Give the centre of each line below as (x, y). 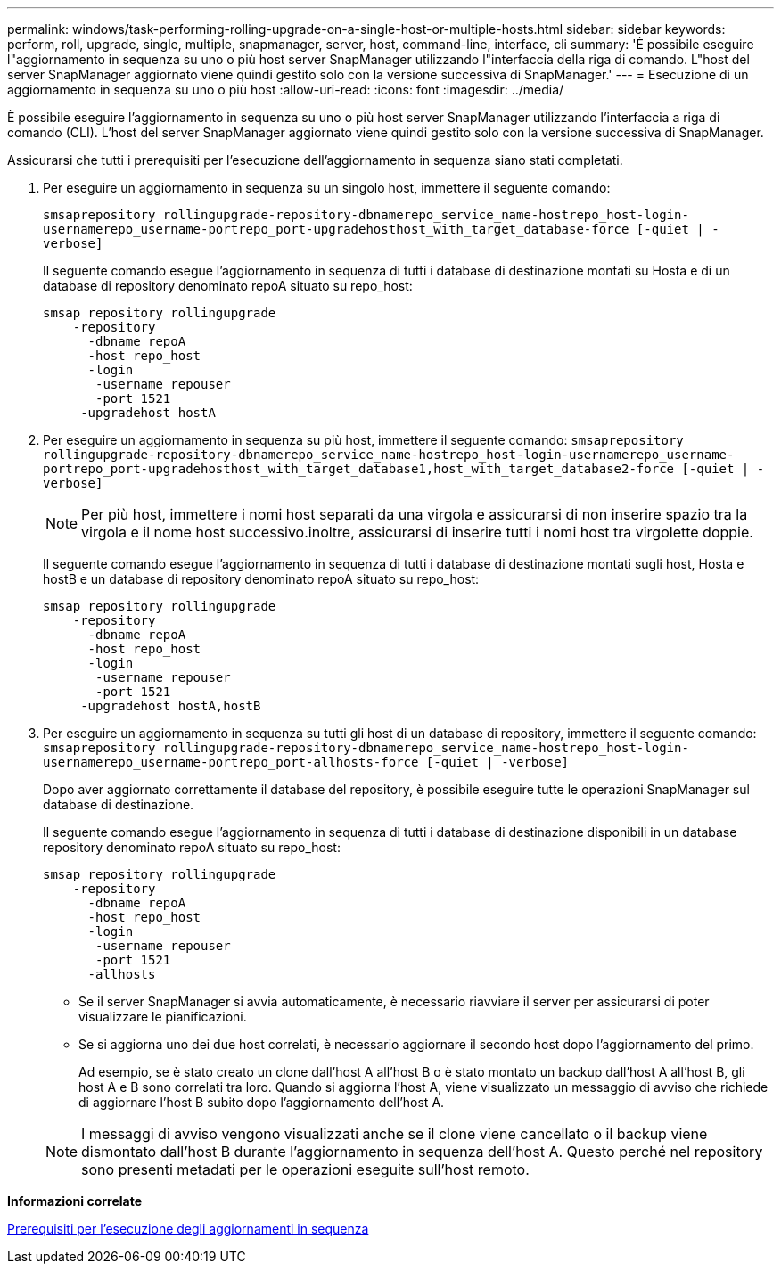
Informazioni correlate (75, 1201)
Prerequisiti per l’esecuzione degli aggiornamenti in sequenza (188, 1229)
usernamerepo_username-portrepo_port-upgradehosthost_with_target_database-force (336, 229)
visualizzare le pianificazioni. (163, 1017)
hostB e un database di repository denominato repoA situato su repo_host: (261, 579)
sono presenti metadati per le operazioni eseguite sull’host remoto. (305, 1169)
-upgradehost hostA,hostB (171, 706)
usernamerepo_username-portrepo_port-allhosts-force (231, 762)
